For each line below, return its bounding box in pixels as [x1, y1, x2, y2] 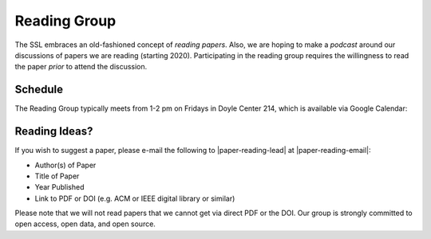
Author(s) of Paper [34, 160, 97, 170]
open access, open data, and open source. [14, 219, 156, 229]
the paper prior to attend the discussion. [14, 62, 148, 72]
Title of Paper [34, 171, 80, 181]
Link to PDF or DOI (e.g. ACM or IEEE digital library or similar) [34, 194, 235, 203]
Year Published [34, 182, 85, 192]
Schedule [14, 83, 64, 96]
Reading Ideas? [14, 124, 93, 139]
